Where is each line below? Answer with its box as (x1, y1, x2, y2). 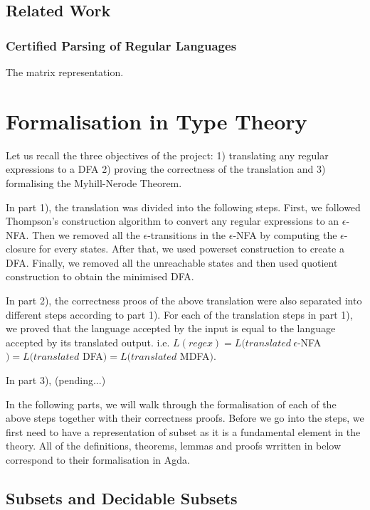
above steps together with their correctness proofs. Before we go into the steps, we (6, 410, 364, 425)
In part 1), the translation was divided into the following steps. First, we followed (6, 199, 361, 214)
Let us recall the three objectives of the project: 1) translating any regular (6, 147, 329, 162)
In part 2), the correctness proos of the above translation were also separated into (6, 293, 362, 308)
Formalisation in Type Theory (6, 106, 307, 135)
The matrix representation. (6, 65, 124, 79)
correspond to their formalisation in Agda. (6, 452, 190, 467)
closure (6, 241, 36, 256)
